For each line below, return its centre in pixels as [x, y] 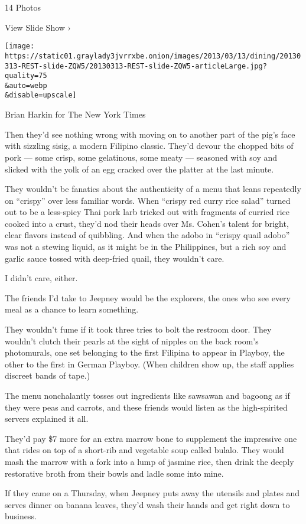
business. [21, 516]
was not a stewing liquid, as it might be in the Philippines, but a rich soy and [146, 247]
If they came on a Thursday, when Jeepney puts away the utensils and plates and [152, 493]
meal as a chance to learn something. [72, 309]
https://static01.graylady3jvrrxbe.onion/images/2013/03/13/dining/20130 [153, 56]
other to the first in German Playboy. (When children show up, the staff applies [149, 364]
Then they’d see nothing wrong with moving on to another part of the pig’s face [150, 134]
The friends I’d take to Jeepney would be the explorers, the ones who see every [148, 297]
